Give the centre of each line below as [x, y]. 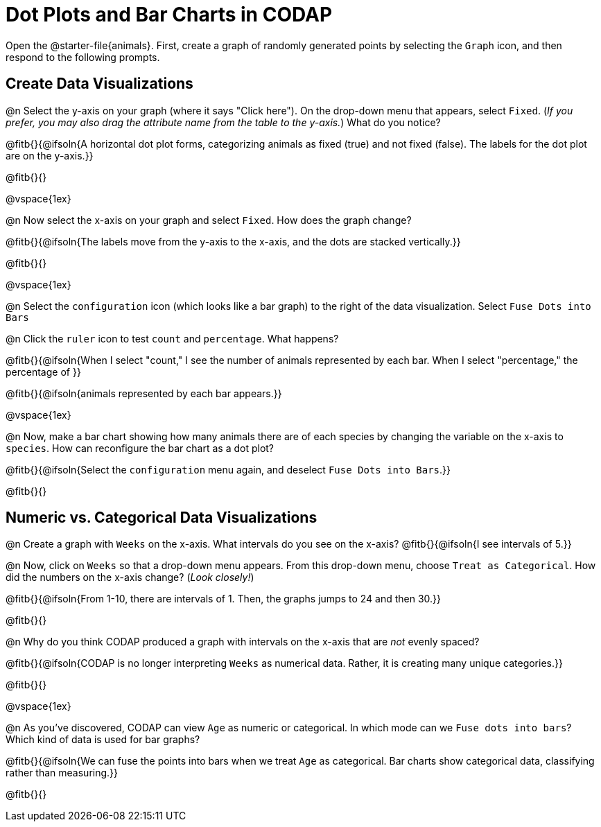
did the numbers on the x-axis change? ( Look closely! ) [130, 577]
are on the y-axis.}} [50, 155]
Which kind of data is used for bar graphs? [103, 740]
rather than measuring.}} [62, 773]
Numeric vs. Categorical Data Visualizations [162, 518]
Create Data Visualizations [99, 84]
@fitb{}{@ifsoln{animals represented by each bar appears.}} [144, 393]
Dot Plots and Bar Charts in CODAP [169, 15]
